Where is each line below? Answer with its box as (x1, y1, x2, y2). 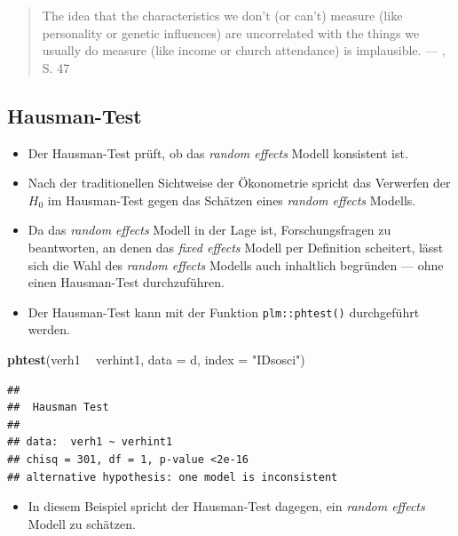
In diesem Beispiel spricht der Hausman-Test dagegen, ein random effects (28, 497, 425, 516)
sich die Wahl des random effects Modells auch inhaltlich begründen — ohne (28, 255, 444, 274)
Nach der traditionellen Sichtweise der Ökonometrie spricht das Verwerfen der (28, 173, 451, 192)
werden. (28, 320, 70, 339)
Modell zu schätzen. (28, 514, 136, 532)
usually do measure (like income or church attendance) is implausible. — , (42, 41, 446, 60)
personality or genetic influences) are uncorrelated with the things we (42, 23, 420, 42)
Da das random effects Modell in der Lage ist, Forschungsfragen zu (28, 220, 391, 239)
